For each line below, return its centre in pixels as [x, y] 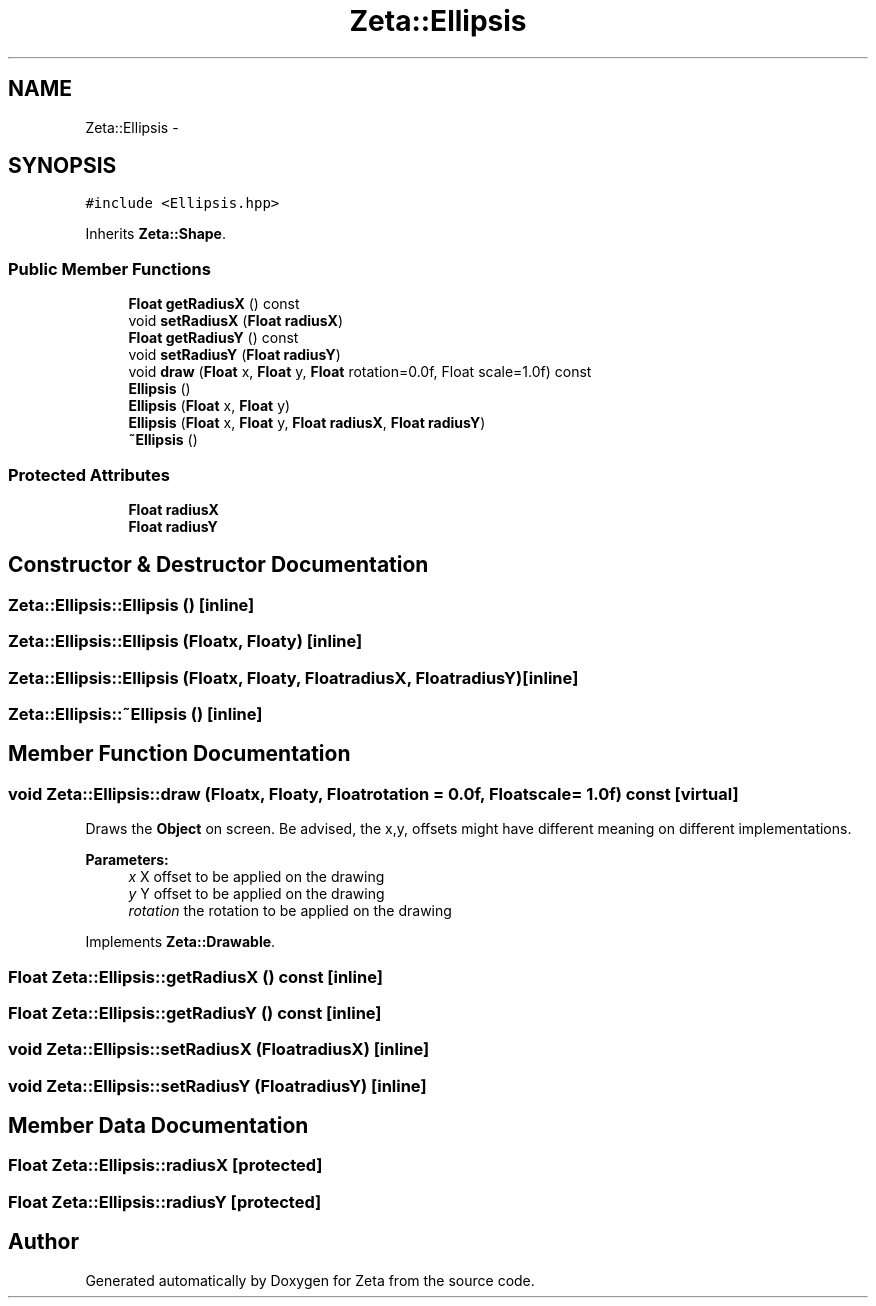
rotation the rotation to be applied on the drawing [290, 911]
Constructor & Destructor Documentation [218, 565]
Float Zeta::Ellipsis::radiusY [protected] [165, 1201]
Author [43, 1242]
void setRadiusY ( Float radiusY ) [234, 355]
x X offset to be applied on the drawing [256, 877]
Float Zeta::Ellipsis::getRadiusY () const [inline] [195, 1012]
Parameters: [127, 860]
